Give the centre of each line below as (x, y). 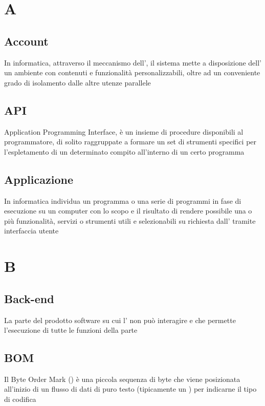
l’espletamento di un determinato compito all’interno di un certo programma (124, 151)
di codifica (20, 399)
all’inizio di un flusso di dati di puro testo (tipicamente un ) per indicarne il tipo (130, 389)
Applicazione (39, 179)
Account (26, 41)
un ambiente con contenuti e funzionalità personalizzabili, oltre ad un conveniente (132, 72)
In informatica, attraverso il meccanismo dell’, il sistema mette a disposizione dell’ (133, 62)
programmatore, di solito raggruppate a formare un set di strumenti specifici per (130, 142)
